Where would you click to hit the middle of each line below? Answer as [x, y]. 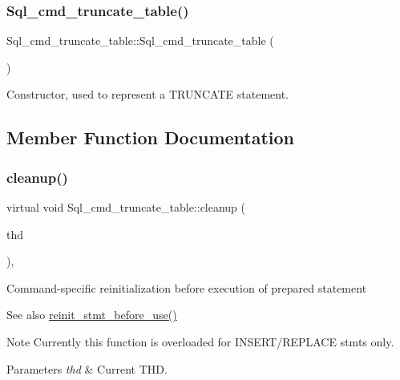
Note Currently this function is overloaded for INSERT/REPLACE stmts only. [200, 341]
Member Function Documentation [151, 137]
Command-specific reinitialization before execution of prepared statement [187, 287]
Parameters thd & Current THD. [87, 368]
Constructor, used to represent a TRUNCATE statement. [147, 94]
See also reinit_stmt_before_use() [92, 315]
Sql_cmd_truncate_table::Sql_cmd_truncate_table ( [140, 40]
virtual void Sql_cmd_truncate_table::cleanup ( [126, 207]
